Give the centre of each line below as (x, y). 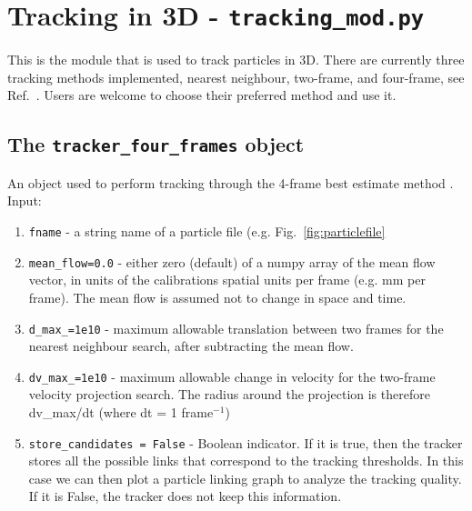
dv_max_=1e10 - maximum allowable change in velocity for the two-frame (232, 376)
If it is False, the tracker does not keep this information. (185, 496)
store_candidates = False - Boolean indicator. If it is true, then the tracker (246, 442)
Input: (25, 200)
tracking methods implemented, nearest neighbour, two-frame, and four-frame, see (236, 77)
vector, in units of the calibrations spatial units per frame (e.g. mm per (227, 280)
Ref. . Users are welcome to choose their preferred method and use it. (202, 95)
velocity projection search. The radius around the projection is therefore (229, 394)
